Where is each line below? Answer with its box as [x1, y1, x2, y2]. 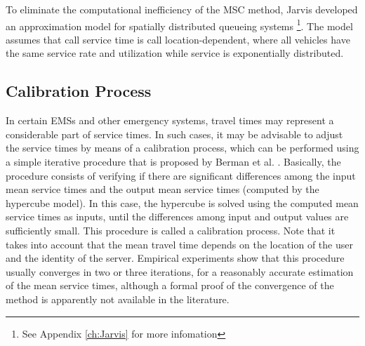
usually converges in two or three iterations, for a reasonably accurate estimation [6, 264, 354, 279]
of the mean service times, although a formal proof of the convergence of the [6, 278, 334, 293]
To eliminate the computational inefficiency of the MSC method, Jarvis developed [6, 2, 358, 16]
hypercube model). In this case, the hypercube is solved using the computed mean [6, 195, 359, 210]
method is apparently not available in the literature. [6, 291, 230, 306]
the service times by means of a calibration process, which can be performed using [6, 140, 359, 155]
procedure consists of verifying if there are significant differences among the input [6, 168, 356, 182]
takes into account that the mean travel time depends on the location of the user [6, 237, 353, 251]
